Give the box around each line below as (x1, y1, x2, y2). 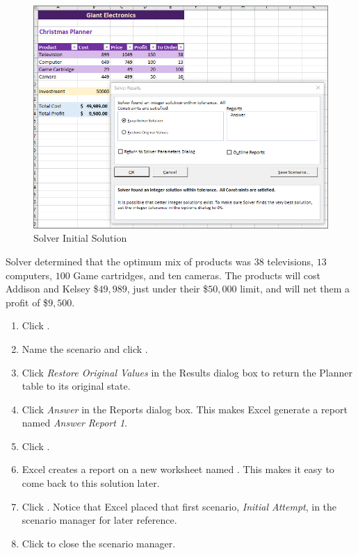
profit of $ (6, 295, 49, 309)
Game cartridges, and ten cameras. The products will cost (73, 267, 320, 282)
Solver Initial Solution (33, 231, 127, 245)
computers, (6, 267, 53, 282)
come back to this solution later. (22, 476, 160, 490)
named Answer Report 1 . (22, 415, 127, 430)
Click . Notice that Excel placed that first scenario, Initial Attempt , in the (22, 499, 337, 513)
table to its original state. (22, 379, 131, 393)
